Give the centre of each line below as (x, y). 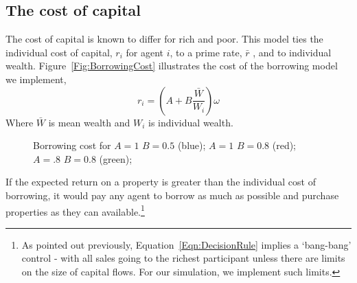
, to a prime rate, (206, 52)
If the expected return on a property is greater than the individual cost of (161, 182)
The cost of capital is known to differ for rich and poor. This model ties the (164, 39)
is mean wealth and (89, 122)
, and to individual (292, 52)
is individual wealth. (191, 122)
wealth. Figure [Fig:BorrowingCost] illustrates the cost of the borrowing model (172, 66)
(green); (116, 158)
